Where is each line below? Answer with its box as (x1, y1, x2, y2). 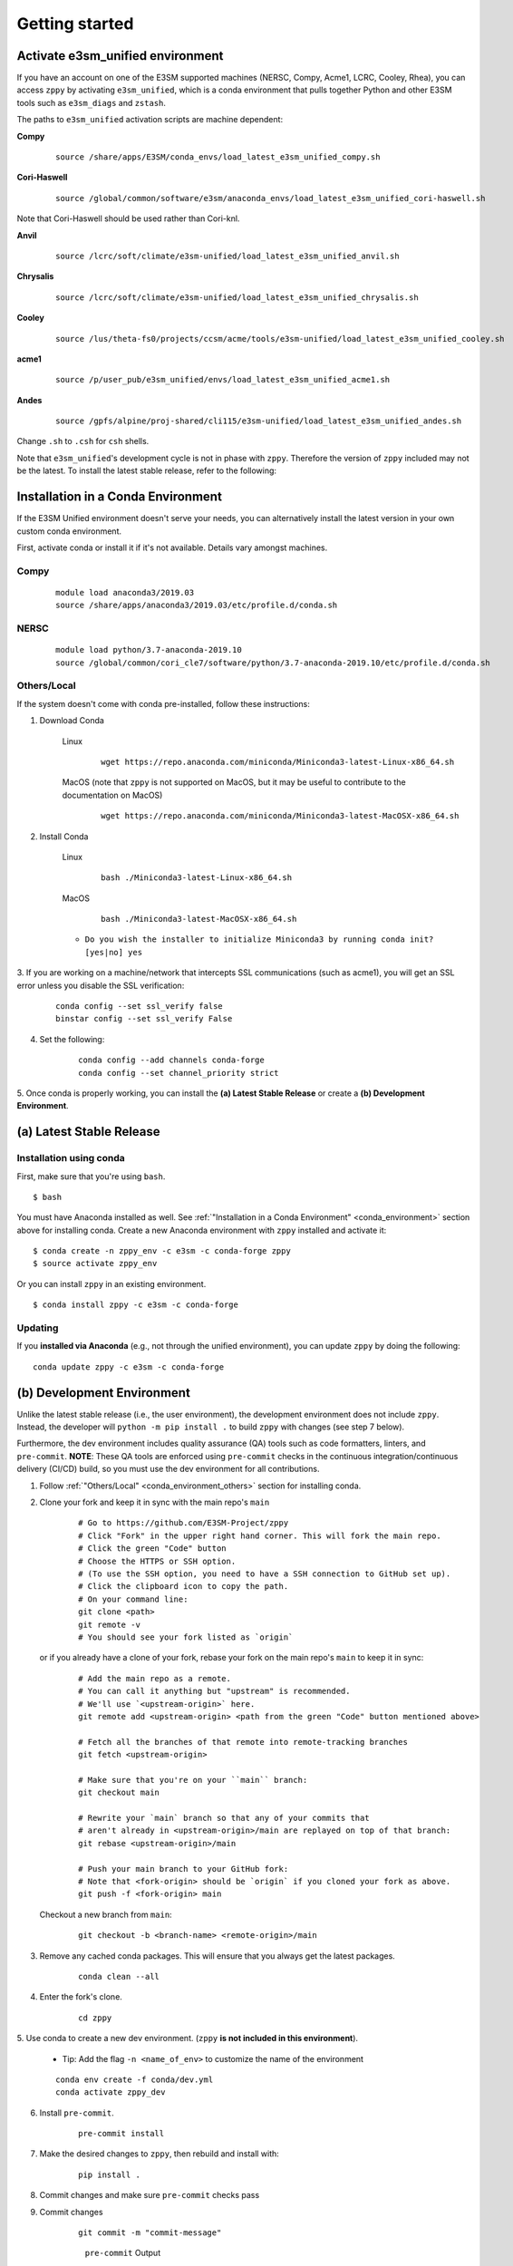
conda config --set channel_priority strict (78, 1068, 280, 1078)
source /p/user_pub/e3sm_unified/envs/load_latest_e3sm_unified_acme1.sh (55, 374, 391, 385)
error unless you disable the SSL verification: (16, 980, 185, 991)
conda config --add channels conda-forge (78, 1055, 265, 1065)
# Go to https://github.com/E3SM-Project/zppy (78, 1518, 289, 1528)
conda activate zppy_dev (55, 2087, 166, 2097)
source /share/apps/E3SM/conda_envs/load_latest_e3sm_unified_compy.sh (55, 152, 381, 162)
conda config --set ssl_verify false (55, 1002, 224, 1012)
